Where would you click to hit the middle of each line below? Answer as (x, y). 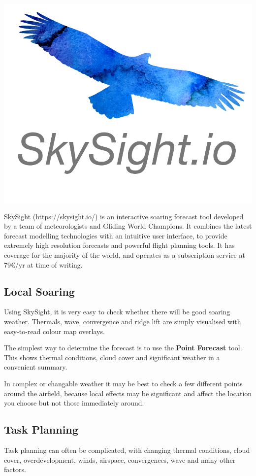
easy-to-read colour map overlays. (54, 331)
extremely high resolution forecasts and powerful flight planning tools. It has (119, 245)
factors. (15, 469)
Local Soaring (39, 291)
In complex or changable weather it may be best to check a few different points (123, 384)
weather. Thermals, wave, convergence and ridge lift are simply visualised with (123, 322)
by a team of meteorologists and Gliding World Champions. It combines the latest (128, 226)
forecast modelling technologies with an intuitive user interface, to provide (116, 235)
